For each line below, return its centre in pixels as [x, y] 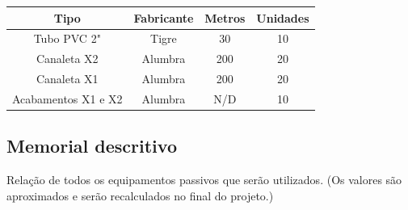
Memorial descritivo [92, 146]
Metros [225, 17]
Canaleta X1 [67, 79]
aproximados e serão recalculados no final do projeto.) [140, 195]
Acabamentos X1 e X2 [67, 98]
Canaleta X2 [67, 59]
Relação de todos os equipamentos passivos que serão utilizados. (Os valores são [204, 180]
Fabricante [164, 17]
